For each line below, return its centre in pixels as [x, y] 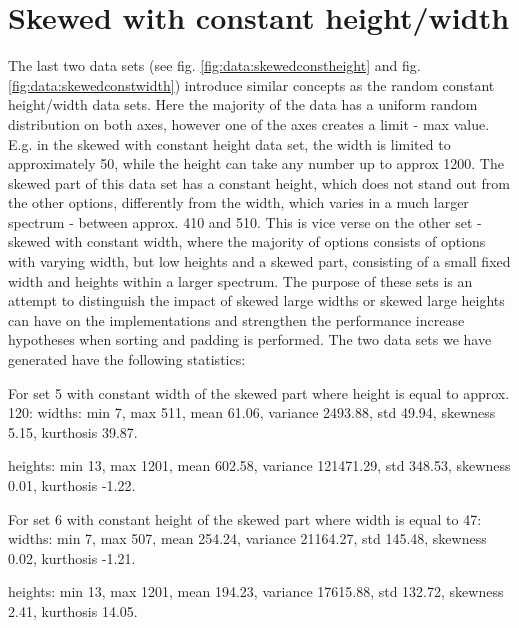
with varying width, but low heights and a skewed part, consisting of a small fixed [259, 261]
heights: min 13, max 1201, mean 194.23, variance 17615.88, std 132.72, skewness [256, 591]
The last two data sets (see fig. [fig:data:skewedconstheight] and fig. [214, 65]
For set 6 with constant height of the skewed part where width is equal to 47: [245, 518]
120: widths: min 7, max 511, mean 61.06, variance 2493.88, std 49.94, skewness [252, 412]
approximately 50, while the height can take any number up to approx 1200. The [256, 163]
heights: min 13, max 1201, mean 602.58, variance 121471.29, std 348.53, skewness [259, 465]
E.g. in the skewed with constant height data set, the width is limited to [229, 143]
